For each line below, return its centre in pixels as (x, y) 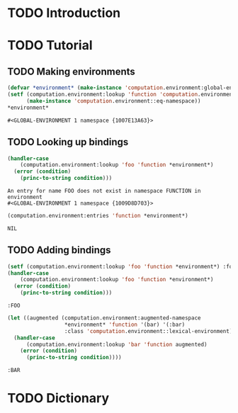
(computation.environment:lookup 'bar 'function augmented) (117, 344)
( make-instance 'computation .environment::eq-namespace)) (113, 101)
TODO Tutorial (50, 46)
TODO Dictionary (58, 398)
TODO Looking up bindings (68, 142)
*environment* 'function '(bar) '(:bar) (125, 324)
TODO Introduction (64, 13)
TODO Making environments (72, 71)
